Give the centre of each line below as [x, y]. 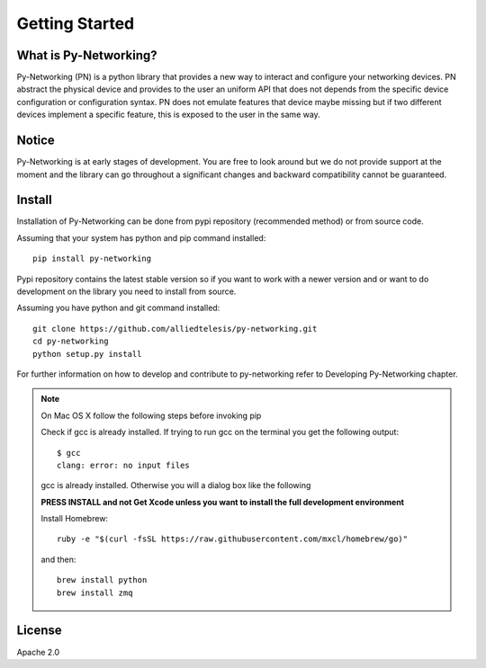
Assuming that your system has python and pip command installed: [141, 237]
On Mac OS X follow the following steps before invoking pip [151, 415]
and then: [58, 559]
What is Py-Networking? [87, 55]
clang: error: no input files [124, 465]
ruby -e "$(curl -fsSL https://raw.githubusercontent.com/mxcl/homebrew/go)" [233, 539]
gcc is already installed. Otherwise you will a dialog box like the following [176, 485]
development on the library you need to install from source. [126, 291]
